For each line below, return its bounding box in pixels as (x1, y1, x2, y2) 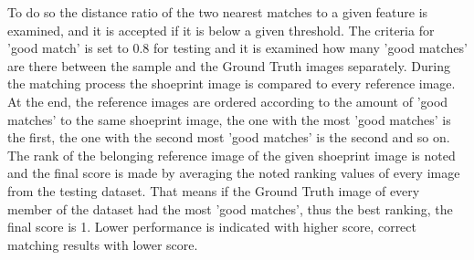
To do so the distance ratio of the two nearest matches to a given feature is (7, 3, 428, 21)
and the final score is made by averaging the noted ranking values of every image (7, 163, 460, 182)
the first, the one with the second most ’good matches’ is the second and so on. (7, 128, 450, 147)
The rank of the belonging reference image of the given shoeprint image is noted (7, 145, 456, 164)
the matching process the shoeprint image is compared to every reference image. (7, 74, 456, 93)
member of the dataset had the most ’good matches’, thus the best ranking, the (7, 199, 453, 218)
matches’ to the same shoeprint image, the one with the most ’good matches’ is (7, 109, 451, 129)
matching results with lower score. (7, 234, 198, 254)
